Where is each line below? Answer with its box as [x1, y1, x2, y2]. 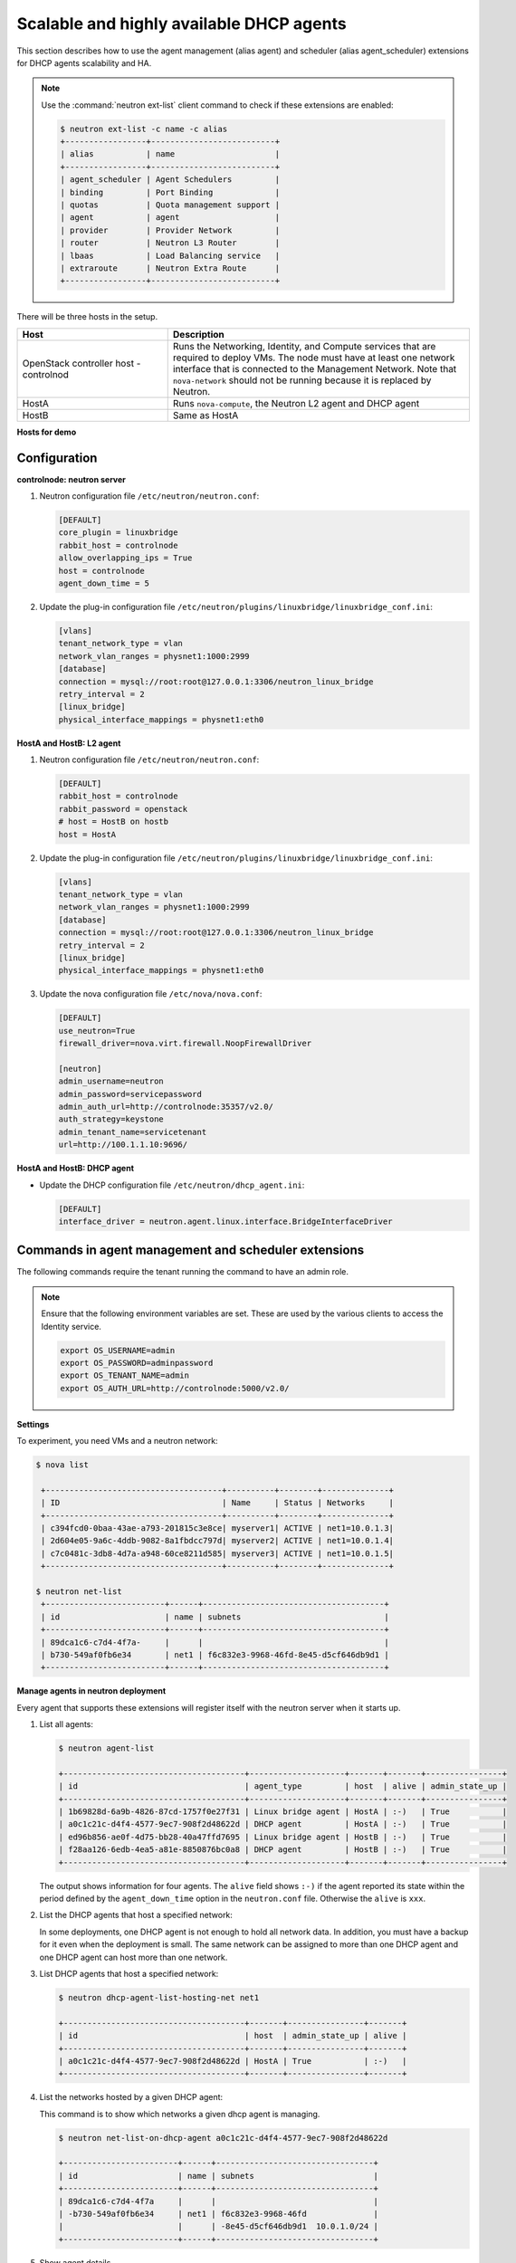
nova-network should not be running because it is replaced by [172, 374, 432, 387]
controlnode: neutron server [16, 473, 127, 484]
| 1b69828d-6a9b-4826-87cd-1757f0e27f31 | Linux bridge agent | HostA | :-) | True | [58, 1807, 507, 1817]
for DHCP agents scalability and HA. [16, 57, 152, 68]
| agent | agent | [60, 213, 281, 223]
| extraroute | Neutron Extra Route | [60, 263, 281, 273]
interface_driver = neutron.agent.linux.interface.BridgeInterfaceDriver [58, 1216, 393, 1227]
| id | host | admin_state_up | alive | [58, 2030, 407, 2041]
